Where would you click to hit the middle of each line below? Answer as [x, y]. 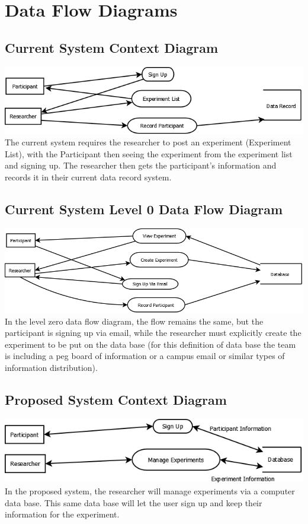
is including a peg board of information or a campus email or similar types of [145, 356]
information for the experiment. [62, 514]
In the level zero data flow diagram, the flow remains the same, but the [134, 321]
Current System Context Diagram [112, 47]
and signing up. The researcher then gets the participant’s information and [141, 165]
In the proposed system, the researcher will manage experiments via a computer [150, 491]
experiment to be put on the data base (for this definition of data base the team [150, 344]
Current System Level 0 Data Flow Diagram [144, 209]
